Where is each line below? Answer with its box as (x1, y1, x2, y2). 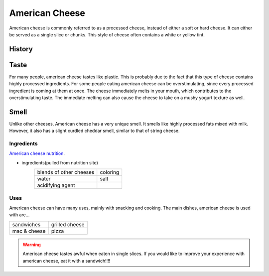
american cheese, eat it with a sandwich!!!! (22, 258, 111, 264)
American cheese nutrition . (9, 150, 65, 156)
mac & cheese (12, 227, 46, 234)
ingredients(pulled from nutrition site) (21, 159, 98, 165)
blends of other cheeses (37, 169, 95, 176)
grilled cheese (51, 221, 85, 228)
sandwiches (12, 221, 41, 228)
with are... (9, 212, 30, 218)
